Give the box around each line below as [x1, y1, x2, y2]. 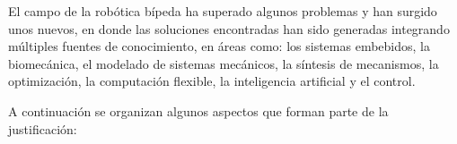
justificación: [8, 119, 77, 138]
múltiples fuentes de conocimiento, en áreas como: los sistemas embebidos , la [8, 37, 430, 55]
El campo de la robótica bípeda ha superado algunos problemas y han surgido [8, 2, 437, 20]
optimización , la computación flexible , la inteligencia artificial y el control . [8, 72, 416, 90]
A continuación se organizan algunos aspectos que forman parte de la [8, 101, 389, 120]
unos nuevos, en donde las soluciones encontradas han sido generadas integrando [8, 19, 450, 38]
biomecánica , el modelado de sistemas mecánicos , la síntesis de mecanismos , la [8, 54, 439, 72]
